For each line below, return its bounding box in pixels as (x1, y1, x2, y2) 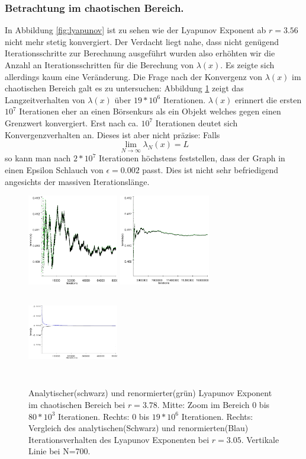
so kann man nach (5, 152, 71, 164)
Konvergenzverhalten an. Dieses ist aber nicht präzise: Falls (5, 128, 220, 141)
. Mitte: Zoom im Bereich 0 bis (157, 398, 270, 410)
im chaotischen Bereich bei (28, 398, 125, 410)
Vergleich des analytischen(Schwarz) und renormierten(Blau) (28, 422, 249, 434)
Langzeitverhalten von (5, 93, 85, 106)
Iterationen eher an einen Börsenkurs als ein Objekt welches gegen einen (19, 105, 281, 117)
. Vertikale (241, 433, 279, 445)
